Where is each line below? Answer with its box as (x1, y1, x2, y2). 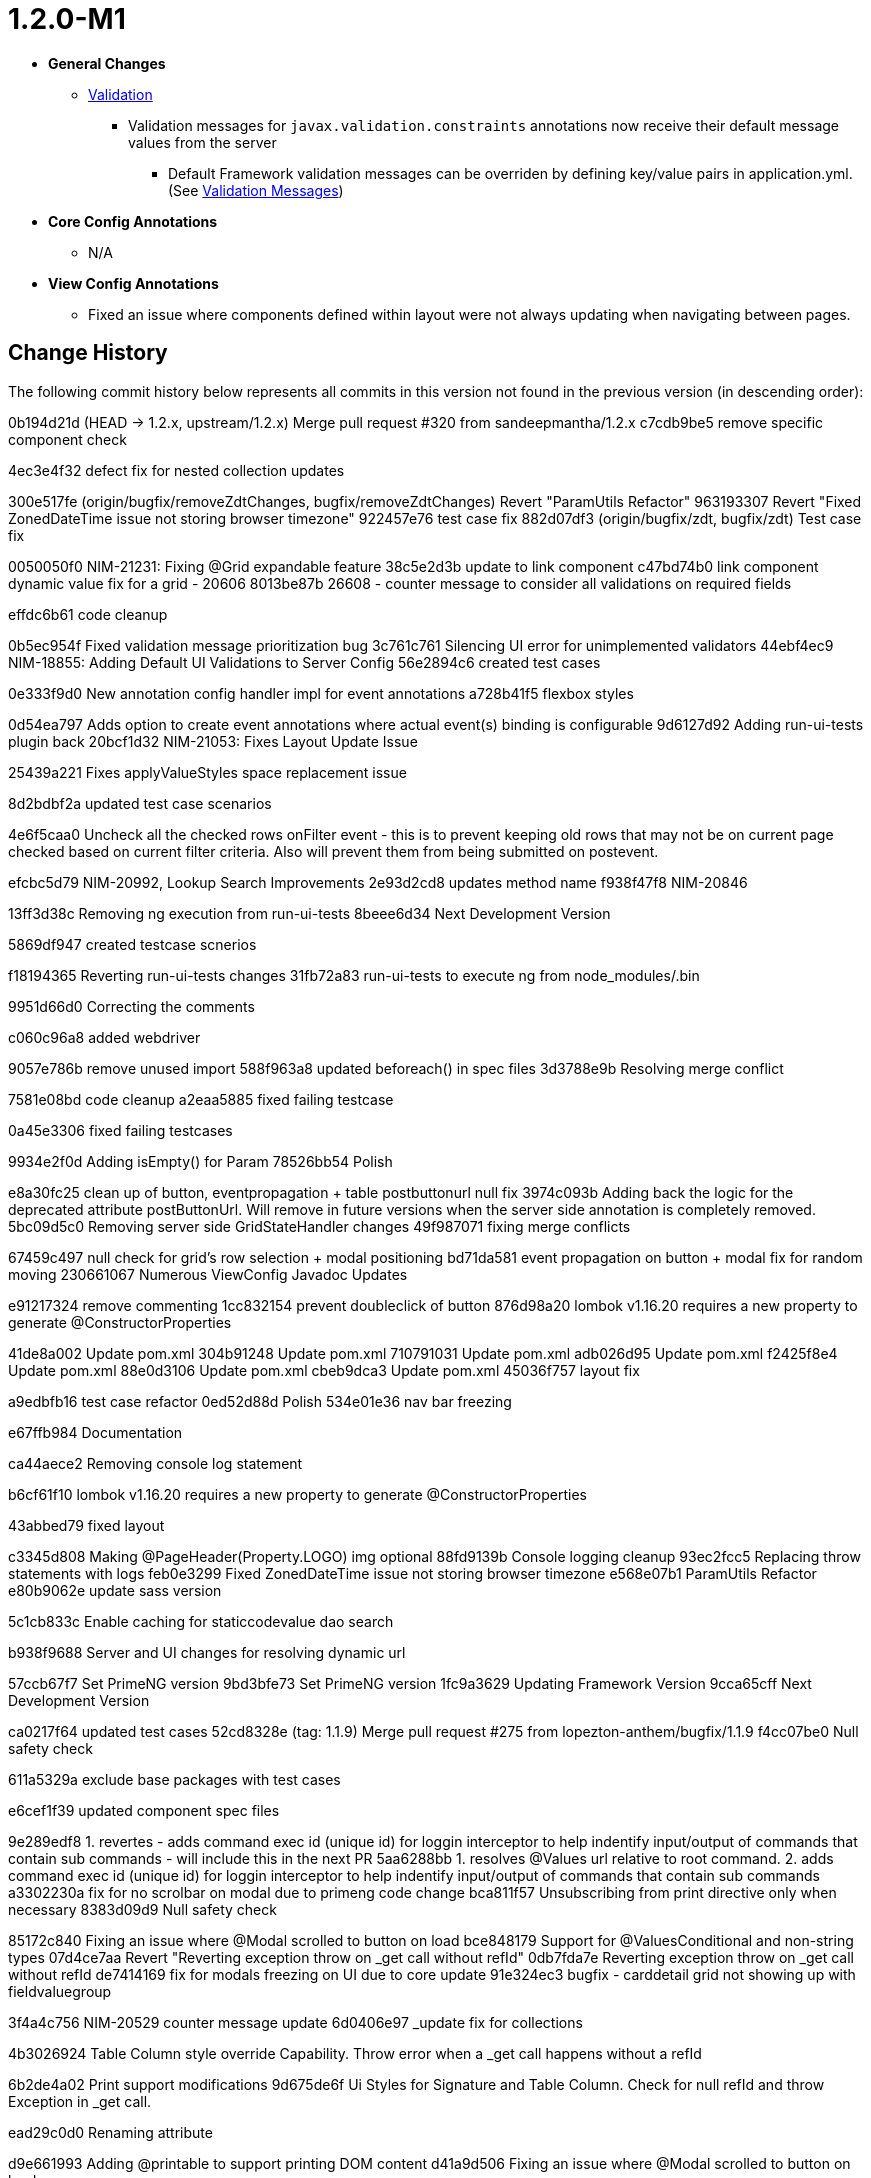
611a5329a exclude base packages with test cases (8, 1770, 341, 1788)
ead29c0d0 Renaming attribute (8, 2123, 213, 2141)
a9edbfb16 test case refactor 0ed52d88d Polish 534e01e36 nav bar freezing (8, 1392, 512, 1410)
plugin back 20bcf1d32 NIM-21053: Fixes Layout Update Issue (8, 732, 418, 750)
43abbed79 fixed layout (8, 1516, 165, 1534)
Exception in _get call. (8, 2092, 152, 2110)
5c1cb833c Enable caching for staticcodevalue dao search (8, 1612, 394, 1630)
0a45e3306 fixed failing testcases (8, 1121, 233, 1139)
